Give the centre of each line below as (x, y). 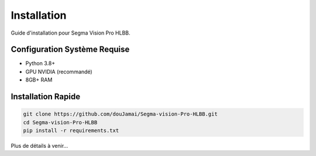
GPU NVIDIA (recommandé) (59, 72)
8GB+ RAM (39, 80)
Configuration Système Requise (70, 50)
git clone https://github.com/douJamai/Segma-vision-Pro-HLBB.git (120, 114)
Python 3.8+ (40, 63)
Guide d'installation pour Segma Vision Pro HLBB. (71, 33)
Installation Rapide (46, 97)
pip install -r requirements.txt (71, 131)
